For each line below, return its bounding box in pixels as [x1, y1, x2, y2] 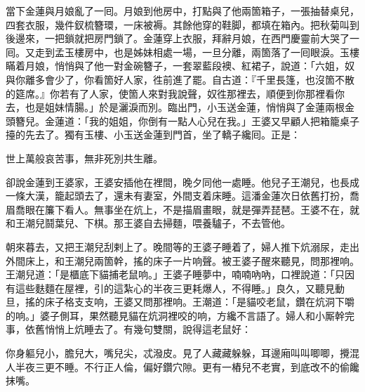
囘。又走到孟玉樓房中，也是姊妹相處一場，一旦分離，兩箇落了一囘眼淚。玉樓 [6, 44, 359, 59]
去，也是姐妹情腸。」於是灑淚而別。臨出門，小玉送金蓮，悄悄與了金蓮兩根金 [6, 100, 354, 115]
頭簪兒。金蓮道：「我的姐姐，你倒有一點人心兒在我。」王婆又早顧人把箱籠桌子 [6, 113, 359, 128]
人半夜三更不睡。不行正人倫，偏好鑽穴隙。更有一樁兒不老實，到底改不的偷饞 [6, 359, 359, 374]
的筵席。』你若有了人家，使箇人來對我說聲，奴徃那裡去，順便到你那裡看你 [6, 86, 345, 100]
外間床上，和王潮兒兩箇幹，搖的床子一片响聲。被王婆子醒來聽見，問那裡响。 [6, 253, 359, 268]
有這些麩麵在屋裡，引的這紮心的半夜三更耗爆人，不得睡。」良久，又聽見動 [6, 280, 345, 295]
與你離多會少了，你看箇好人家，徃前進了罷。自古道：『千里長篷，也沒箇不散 [6, 72, 354, 86]
